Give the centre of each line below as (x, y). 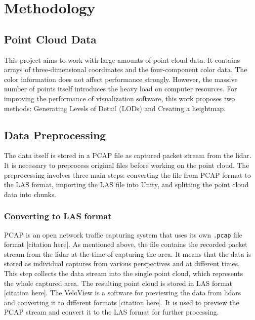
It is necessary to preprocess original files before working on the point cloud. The (127, 165)
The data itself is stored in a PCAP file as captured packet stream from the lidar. (128, 155)
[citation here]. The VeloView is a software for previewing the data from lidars (123, 293)
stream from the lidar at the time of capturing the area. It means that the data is (128, 254)
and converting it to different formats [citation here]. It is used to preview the (122, 302)
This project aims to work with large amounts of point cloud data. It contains (122, 60)
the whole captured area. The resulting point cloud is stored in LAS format (118, 283)
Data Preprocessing (55, 135)
